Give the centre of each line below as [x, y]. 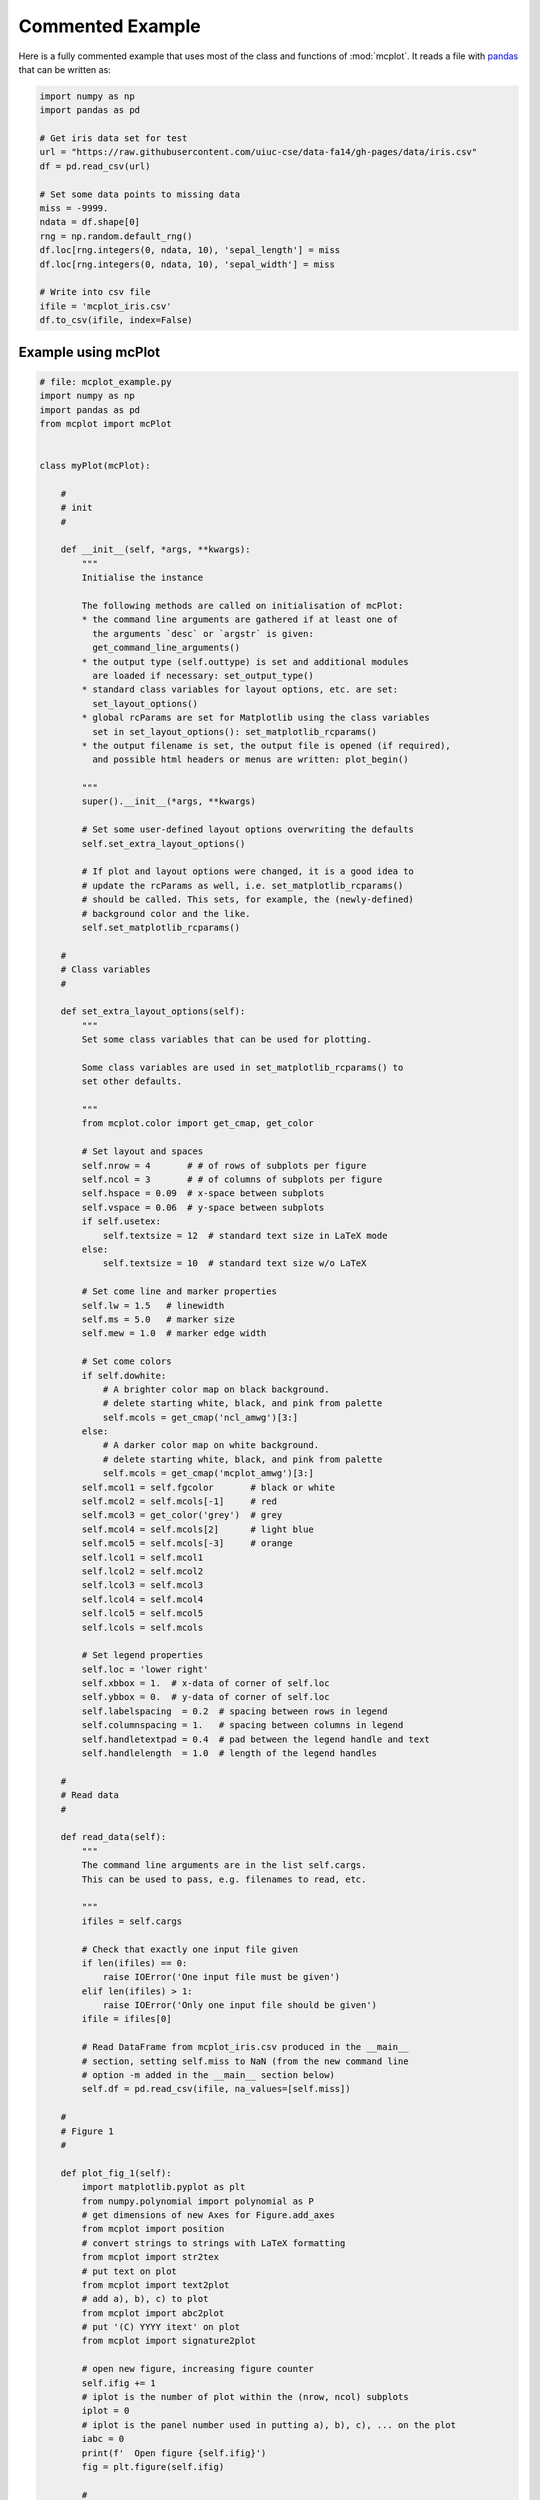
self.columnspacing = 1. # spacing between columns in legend [242, 1725]
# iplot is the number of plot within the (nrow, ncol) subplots [245, 2397]
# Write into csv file [95, 292]
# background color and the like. [166, 913]
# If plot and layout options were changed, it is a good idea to [248, 871]
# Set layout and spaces [142, 1151]
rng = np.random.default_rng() [116, 236]
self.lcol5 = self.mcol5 [142, 1613]
